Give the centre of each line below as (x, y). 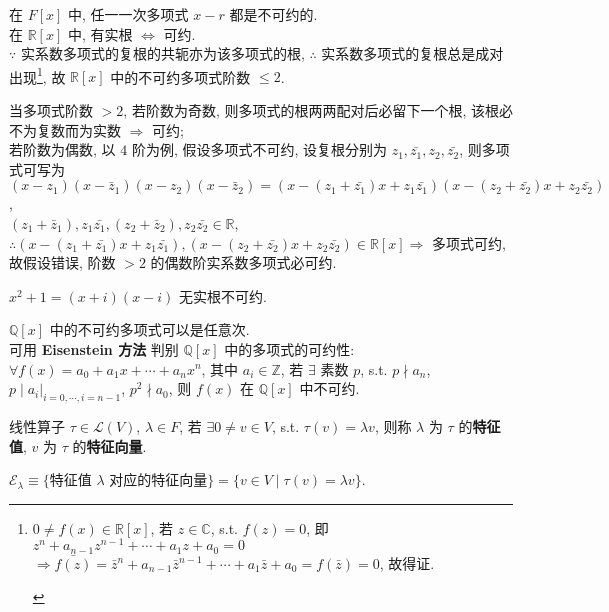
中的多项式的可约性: (289, 348)
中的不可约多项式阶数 (180, 76)
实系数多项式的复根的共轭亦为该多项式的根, (162, 53)
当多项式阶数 (51, 110)
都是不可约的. (273, 14)
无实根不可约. (223, 295)
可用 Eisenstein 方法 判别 (94, 348)
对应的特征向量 (158, 481)
